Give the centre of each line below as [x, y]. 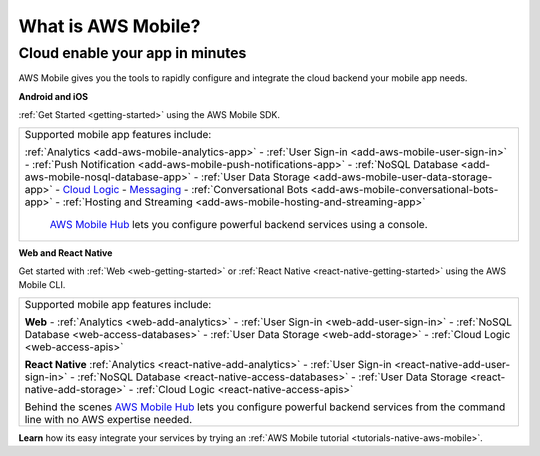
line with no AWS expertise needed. [108, 419]
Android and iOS [53, 96]
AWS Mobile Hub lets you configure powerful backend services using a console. [239, 224]
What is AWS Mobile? [109, 26]
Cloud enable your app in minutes [132, 53]
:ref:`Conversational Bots [250, 189]
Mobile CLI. [42, 285]
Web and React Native [65, 252]
